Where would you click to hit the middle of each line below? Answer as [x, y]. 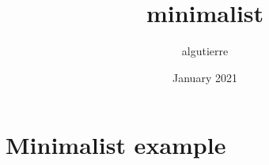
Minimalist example [116, 145]
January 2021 [205, 77]
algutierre [205, 51]
